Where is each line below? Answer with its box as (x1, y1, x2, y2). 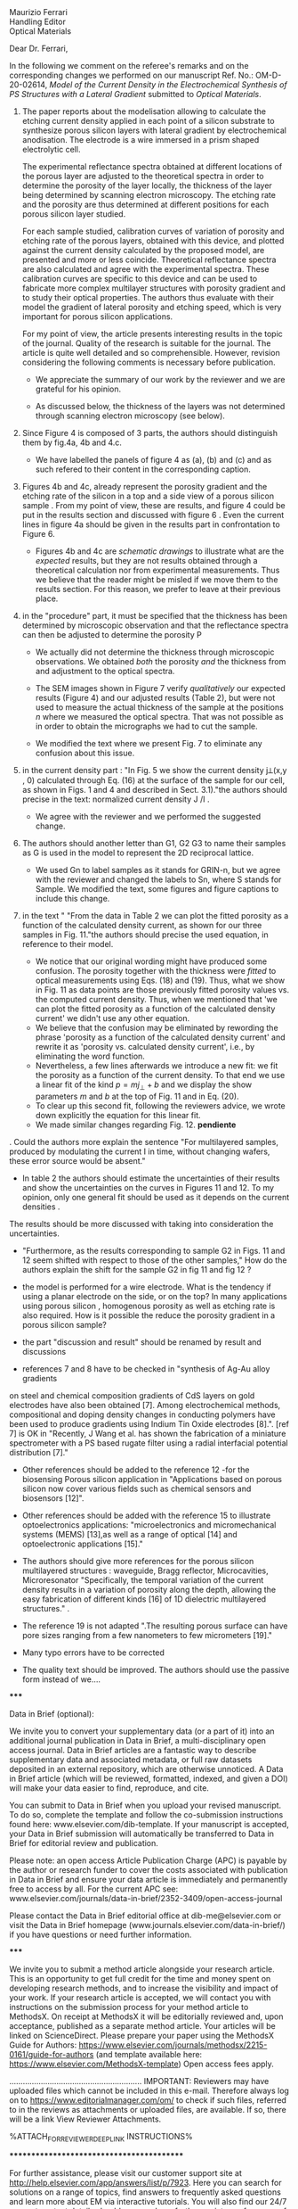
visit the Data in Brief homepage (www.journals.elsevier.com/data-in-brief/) (9, 1919, 286, 1930)
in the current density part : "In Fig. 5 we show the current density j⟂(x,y (21, 765, 287, 775)
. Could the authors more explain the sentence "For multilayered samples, (9, 1136, 278, 1147)
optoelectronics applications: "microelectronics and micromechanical (21, 1519, 277, 1530)
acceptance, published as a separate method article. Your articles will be (9, 2020, 276, 2031)
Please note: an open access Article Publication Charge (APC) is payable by (9, 1855, 287, 1866)
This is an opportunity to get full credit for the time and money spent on (9, 1973, 271, 1983)
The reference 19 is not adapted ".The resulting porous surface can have (21, 1620, 288, 1631)
